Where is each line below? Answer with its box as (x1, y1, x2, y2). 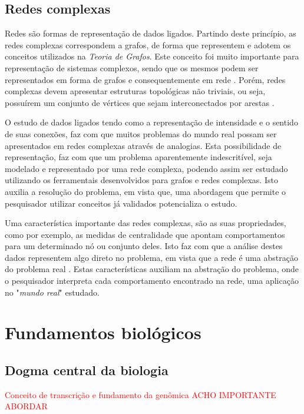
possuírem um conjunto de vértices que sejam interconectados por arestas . (5, 96, 275, 108)
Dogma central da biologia (5, 361, 168, 379)
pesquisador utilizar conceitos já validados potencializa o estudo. (5, 197, 237, 209)
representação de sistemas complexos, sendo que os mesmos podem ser (5, 61, 259, 74)
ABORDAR (5, 400, 48, 412)
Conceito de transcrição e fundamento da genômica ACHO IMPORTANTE (5, 388, 276, 400)
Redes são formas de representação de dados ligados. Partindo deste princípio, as (5, 27, 296, 39)
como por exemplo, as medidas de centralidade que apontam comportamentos (5, 228, 285, 240)
